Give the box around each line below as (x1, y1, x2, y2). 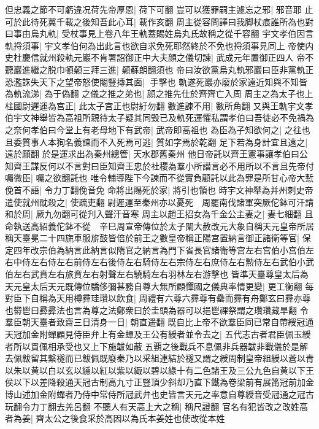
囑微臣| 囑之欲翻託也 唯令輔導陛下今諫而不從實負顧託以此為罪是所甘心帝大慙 (5, 171, 314, 184)
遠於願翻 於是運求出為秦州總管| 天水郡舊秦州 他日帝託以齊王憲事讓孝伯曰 (5, 147, 299, 160)
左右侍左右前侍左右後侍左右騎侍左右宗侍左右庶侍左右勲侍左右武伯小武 (30, 255, 314, 268)
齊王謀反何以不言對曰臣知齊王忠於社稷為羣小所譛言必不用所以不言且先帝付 (13, 159, 314, 172)
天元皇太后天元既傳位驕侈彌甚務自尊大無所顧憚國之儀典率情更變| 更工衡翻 (5, 279, 302, 292)
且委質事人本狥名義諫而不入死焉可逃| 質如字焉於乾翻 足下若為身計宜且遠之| (5, 135, 308, 148)
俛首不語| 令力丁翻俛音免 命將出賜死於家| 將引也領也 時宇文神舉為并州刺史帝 (5, 183, 313, 196)
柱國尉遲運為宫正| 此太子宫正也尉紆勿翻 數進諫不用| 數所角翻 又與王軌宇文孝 (5, 99, 313, 112)
